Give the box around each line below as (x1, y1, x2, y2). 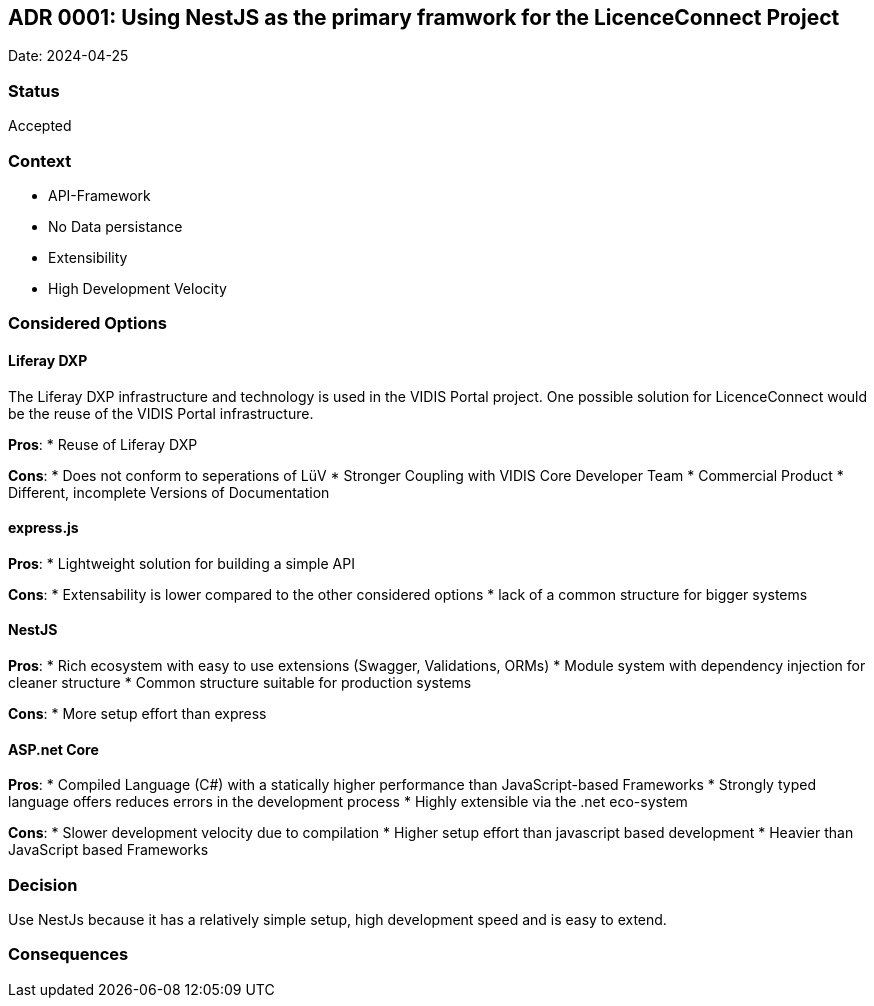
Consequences (8, 944, 129, 965)
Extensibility (48, 248, 128, 266)
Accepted (8, 117, 72, 135)
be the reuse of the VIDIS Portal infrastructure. (8, 404, 314, 422)
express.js (8, 519, 79, 537)
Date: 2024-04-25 (8, 47, 129, 65)
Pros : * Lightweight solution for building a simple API (8, 554, 355, 572)
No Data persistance (48, 217, 183, 235)
